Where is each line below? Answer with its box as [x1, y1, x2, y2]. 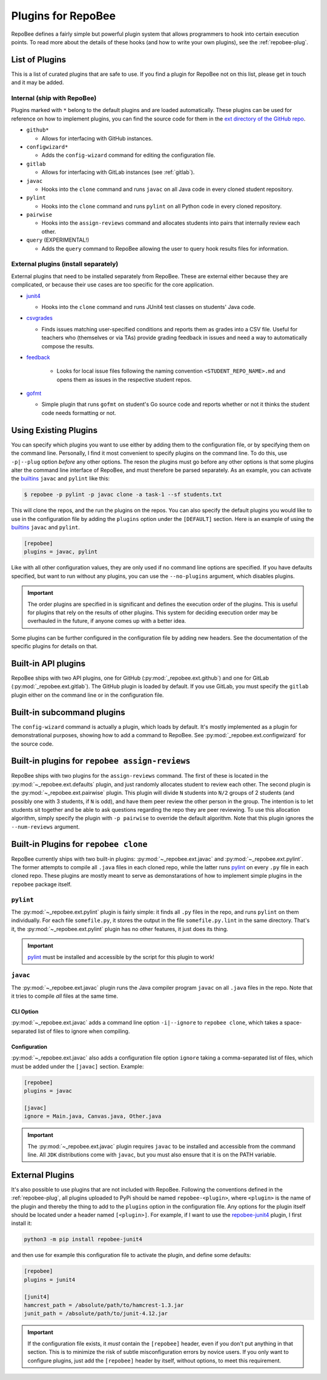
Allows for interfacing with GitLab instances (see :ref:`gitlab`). [41, 168, 195, 176]
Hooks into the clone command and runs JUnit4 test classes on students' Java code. [41, 303, 256, 310]
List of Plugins [11, 55, 67, 65]
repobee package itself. [11, 880, 72, 887]
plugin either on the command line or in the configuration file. [11, 691, 164, 698]
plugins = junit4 [24, 1276, 76, 1283]
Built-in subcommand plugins [11, 707, 125, 717]
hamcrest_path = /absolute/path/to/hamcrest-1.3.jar [24, 1301, 184, 1309]
